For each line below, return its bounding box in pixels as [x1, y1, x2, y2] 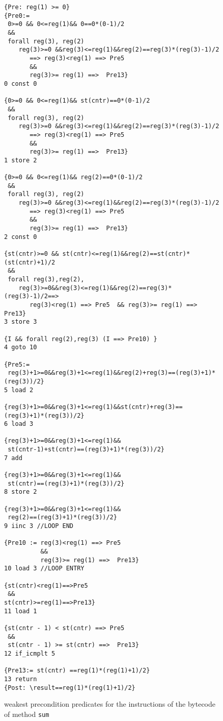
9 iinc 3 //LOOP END [4, 522, 74, 530]
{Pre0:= [4, 12, 30, 19]
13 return [4, 675, 37, 683]
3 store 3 [4, 318, 37, 326]
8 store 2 [4, 488, 37, 496]
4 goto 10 [4, 344, 37, 351]
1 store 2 [4, 156, 37, 164]
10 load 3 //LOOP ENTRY [4, 565, 85, 572]
